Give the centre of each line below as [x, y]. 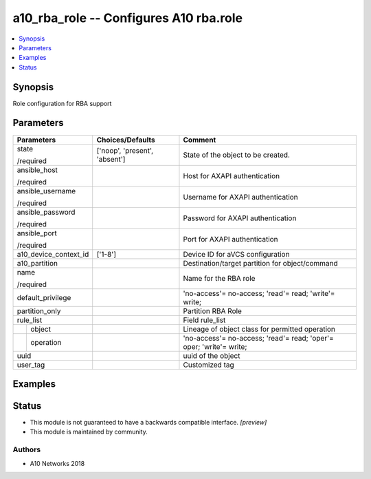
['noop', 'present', [125, 150]
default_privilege [44, 297]
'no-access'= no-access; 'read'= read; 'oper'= [259, 338]
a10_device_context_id [53, 254]
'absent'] [111, 159]
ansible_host [37, 170]
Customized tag [209, 365]
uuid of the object [212, 356]
